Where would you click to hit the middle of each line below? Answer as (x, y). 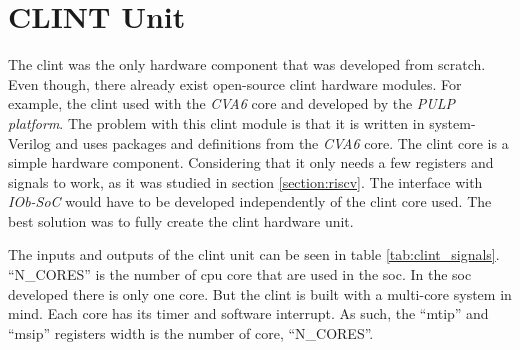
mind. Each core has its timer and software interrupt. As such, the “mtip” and (248, 313)
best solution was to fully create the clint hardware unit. (181, 220)
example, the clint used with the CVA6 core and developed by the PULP (232, 103)
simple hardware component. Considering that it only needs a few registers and (251, 162)
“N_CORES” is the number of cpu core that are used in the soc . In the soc (240, 274)
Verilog (29, 142)
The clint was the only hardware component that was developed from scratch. (247, 64)
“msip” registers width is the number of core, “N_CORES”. (191, 332)
